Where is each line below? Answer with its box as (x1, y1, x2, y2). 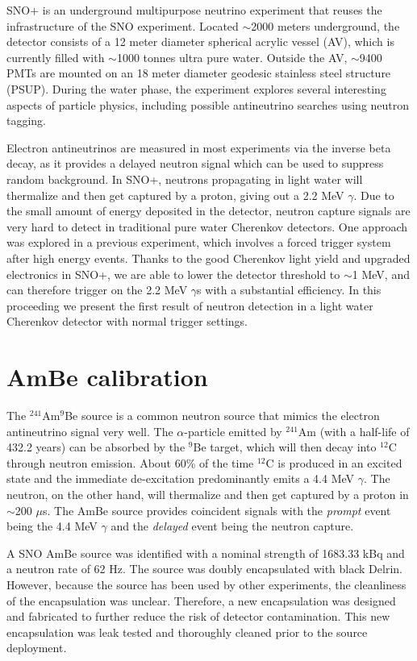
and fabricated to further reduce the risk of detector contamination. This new (6, 608, 390, 625)
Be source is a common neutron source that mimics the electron (65, 407, 380, 423)
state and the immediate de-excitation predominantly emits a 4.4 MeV (6, 470, 355, 487)
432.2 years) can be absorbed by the (6, 439, 186, 455)
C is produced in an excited (265, 454, 402, 471)
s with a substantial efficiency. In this (197, 281, 382, 298)
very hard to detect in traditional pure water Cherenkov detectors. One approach (6, 218, 408, 235)
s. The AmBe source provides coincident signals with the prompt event (42, 501, 391, 518)
